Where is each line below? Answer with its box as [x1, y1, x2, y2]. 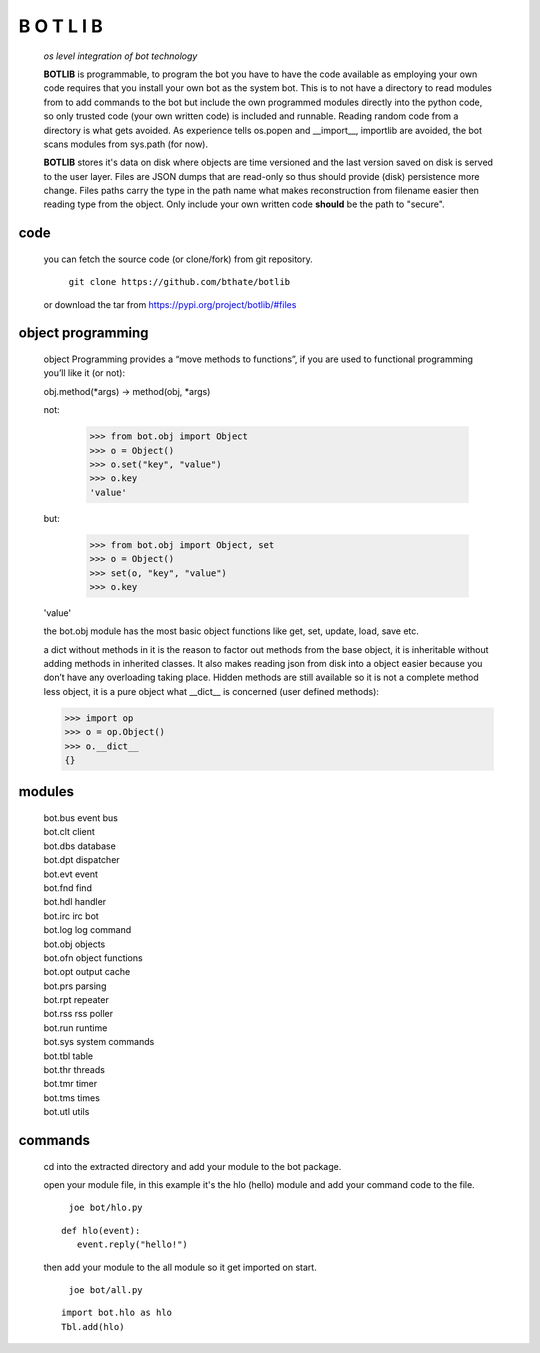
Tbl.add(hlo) [61, 1321, 125, 1332]
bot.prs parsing [43, 980, 107, 992]
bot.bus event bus [43, 812, 119, 824]
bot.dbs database [43, 840, 117, 852]
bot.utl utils [43, 1106, 90, 1118]
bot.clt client [43, 826, 95, 838]
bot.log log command [43, 924, 132, 936]
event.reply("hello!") [76, 1239, 189, 1250]
